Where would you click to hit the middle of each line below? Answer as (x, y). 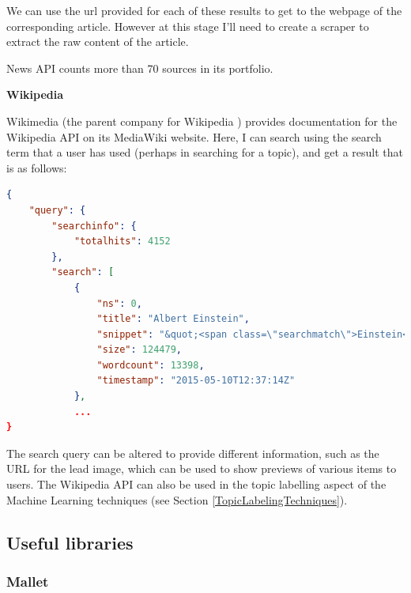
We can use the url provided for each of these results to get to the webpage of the (204, 10)
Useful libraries (70, 542)
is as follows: (37, 167)
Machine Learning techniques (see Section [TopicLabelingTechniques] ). (177, 499)
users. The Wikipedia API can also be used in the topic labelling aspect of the (196, 484)
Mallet (28, 581)
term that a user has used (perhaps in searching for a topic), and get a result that (205, 152)
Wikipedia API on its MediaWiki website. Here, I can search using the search (194, 136)
